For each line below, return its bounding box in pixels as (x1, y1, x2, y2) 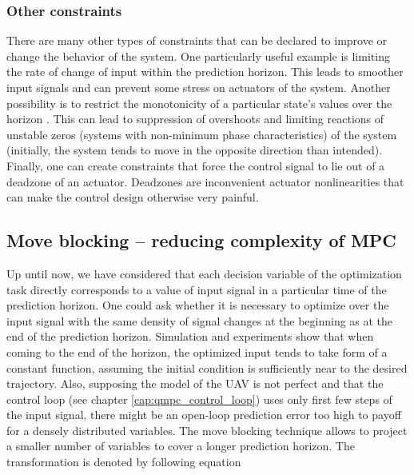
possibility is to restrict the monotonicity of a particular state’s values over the (6, 94, 392, 111)
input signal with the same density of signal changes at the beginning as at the (6, 312, 393, 329)
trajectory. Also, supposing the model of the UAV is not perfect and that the (6, 375, 384, 392)
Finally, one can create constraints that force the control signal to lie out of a (6, 157, 385, 174)
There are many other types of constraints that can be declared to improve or (6, 32, 388, 49)
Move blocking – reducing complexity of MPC (6, 228, 396, 253)
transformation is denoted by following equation (6, 453, 241, 470)
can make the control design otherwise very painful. (6, 189, 259, 206)
